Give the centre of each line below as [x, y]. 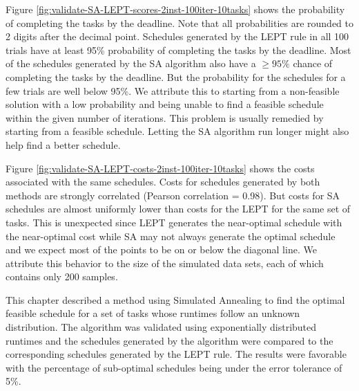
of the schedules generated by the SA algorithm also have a [131, 63]
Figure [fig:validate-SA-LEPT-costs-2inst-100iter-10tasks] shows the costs [160, 168]
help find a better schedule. [63, 144]
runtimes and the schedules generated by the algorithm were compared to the [169, 340]
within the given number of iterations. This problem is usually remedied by [165, 117]
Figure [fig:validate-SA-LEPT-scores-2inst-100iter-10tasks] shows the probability [175, 9]
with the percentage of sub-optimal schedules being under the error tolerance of [174, 367]
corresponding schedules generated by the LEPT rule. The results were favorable [176, 354]
